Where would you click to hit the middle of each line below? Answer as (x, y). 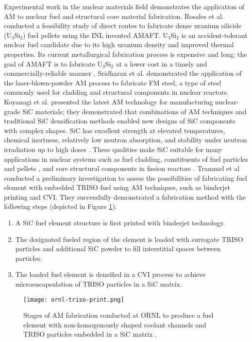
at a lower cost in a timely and (161, 63)
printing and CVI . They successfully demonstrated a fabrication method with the (125, 197)
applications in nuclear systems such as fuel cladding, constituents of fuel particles (126, 159)
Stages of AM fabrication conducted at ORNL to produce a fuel (118, 315)
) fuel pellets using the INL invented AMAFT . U (95, 35)
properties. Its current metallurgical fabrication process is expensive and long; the (126, 54)
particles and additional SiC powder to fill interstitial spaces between (118, 248)
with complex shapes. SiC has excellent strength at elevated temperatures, (115, 130)
